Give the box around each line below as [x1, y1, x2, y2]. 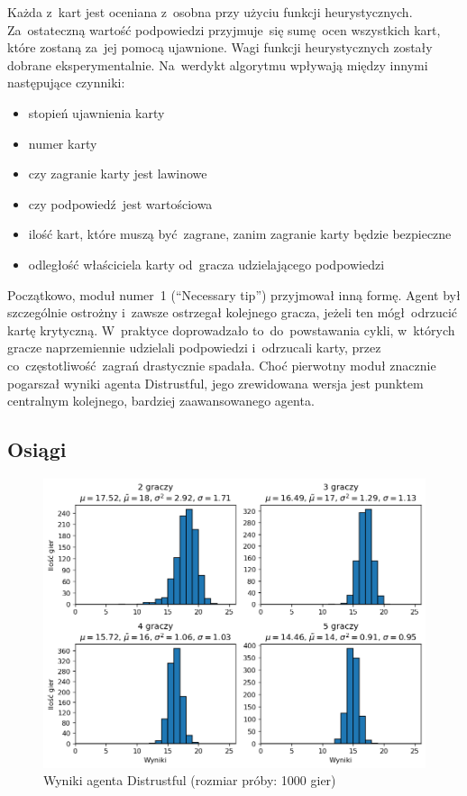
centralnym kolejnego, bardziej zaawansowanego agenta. [7, 391, 315, 410]
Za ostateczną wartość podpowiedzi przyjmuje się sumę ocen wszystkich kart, [7, 20, 441, 39]
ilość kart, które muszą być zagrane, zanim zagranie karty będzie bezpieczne [28, 224, 452, 243]
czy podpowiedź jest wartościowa [28, 194, 213, 213]
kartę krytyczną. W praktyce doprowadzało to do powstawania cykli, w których [7, 320, 455, 339]
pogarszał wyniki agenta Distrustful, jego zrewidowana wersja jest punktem [7, 373, 424, 392]
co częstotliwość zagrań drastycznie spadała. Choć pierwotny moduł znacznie [7, 355, 436, 374]
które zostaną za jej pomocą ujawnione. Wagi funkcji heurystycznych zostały [7, 38, 433, 57]
